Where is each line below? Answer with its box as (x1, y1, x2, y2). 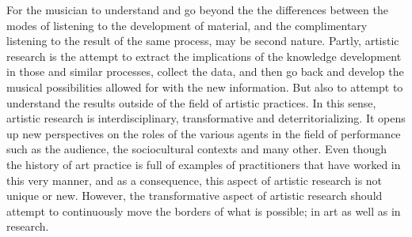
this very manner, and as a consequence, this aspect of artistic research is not (6, 171, 383, 188)
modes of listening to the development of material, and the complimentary (6, 17, 368, 33)
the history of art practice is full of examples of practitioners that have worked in (6, 156, 401, 172)
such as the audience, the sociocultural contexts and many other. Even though (6, 141, 387, 157)
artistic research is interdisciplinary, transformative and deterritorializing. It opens (6, 110, 406, 126)
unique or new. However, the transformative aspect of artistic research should (6, 187, 383, 204)
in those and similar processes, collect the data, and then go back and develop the (6, 63, 404, 80)
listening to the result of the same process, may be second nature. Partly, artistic (6, 32, 399, 49)
